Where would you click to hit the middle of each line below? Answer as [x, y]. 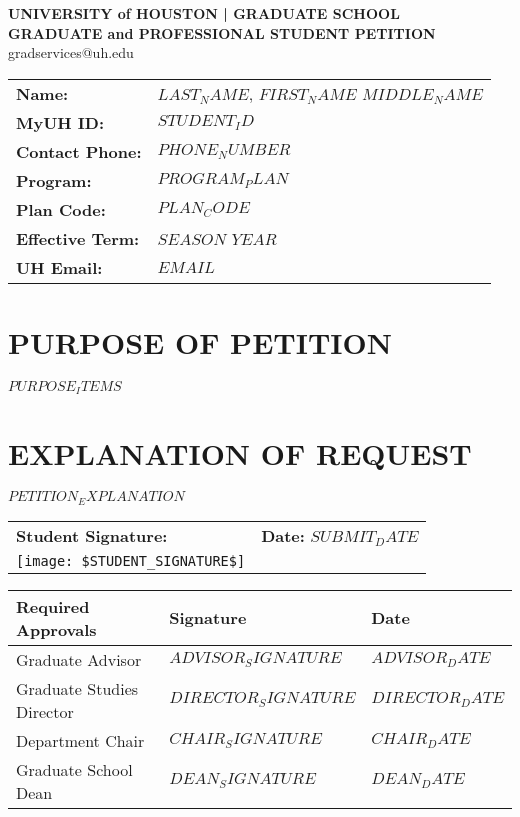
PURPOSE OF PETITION [200, 341]
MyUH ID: [60, 122]
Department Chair [80, 740]
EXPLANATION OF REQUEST [240, 452]
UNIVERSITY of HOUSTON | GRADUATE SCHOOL [204, 13]
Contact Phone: [79, 151]
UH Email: [59, 267]
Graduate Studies [77, 688]
